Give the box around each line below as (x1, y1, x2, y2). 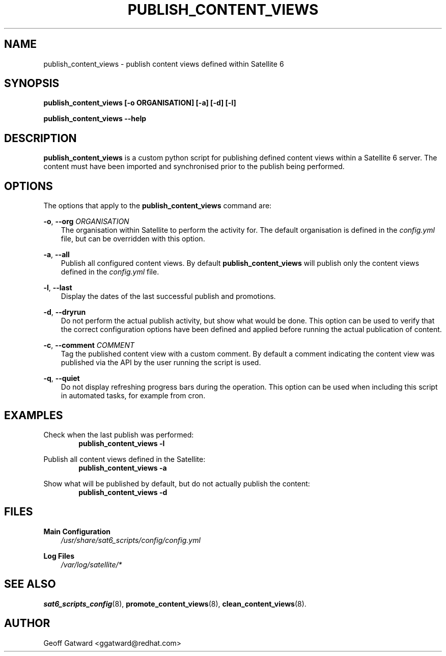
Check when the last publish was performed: (43, 430, 194, 439)
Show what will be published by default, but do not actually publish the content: (43, 479, 310, 488)
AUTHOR (4, 617, 50, 630)
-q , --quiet (43, 374, 80, 383)
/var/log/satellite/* (61, 560, 122, 569)
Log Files (43, 551, 75, 560)
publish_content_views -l (78, 439, 165, 448)
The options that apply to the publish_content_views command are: (43, 201, 272, 210)
